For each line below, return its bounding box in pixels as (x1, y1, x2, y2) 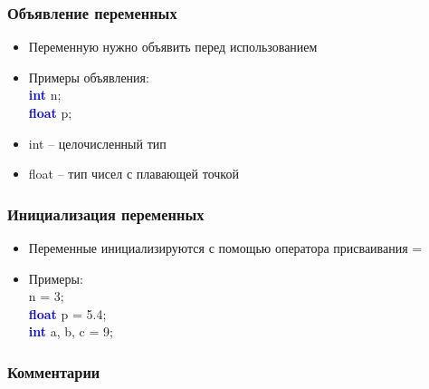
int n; (28, 85, 62, 104)
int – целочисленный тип (28, 133, 167, 152)
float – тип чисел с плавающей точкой (28, 164, 239, 183)
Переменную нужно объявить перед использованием (28, 37, 318, 56)
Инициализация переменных (7, 202, 205, 225)
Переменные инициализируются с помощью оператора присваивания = (28, 238, 423, 257)
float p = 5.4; (28, 304, 107, 323)
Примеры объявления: (28, 67, 149, 86)
